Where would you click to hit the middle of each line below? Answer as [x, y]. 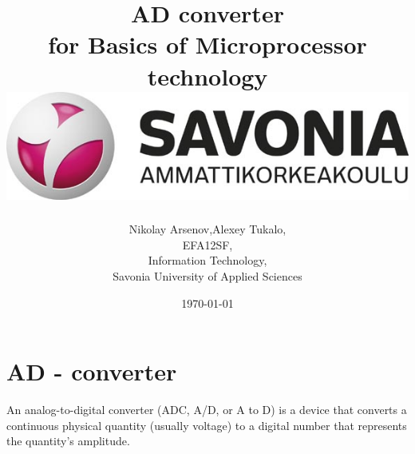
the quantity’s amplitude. [68, 441]
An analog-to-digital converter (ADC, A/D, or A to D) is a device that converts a [207, 410]
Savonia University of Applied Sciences [207, 276]
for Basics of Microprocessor [207, 44]
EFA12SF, [207, 244]
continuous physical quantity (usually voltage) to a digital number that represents [207, 425]
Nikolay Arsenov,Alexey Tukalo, [207, 229]
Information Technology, [207, 260]
